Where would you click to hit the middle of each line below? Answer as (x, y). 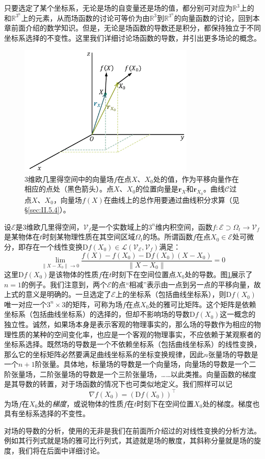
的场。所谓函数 (168, 237)
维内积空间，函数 (184, 226)
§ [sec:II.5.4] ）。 (47, 210)
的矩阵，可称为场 (94, 304)
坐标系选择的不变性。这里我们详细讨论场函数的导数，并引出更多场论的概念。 (132, 37)
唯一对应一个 (25, 304)
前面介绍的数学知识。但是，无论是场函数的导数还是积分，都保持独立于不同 (136, 28)
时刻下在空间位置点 (144, 274)
